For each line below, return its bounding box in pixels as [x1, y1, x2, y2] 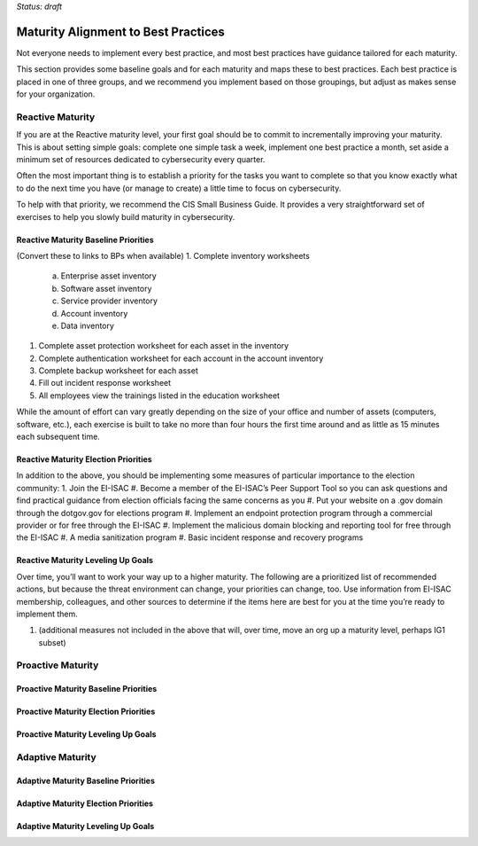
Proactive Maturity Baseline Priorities [16, 684, 158, 694]
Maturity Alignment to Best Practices [16, 24, 226, 39]
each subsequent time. [16, 431, 101, 443]
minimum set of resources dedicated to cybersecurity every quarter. [16, 154, 266, 164]
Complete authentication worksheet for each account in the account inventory [38, 353, 324, 364]
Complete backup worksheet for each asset [38, 365, 199, 376]
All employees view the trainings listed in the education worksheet [38, 390, 281, 401]
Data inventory [60, 320, 115, 331]
